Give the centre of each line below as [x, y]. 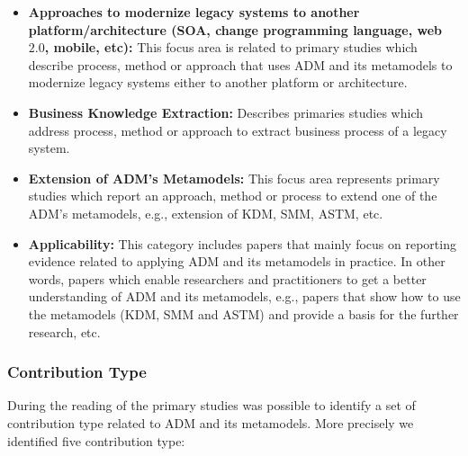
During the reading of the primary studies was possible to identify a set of [211, 405]
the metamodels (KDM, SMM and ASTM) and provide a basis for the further [243, 313]
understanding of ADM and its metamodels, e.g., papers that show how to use [244, 296]
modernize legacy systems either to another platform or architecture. [218, 82]
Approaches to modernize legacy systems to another [194, 12]
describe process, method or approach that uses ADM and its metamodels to [240, 64]
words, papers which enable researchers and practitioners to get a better [227, 278]
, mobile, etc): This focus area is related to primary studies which [231, 47]
